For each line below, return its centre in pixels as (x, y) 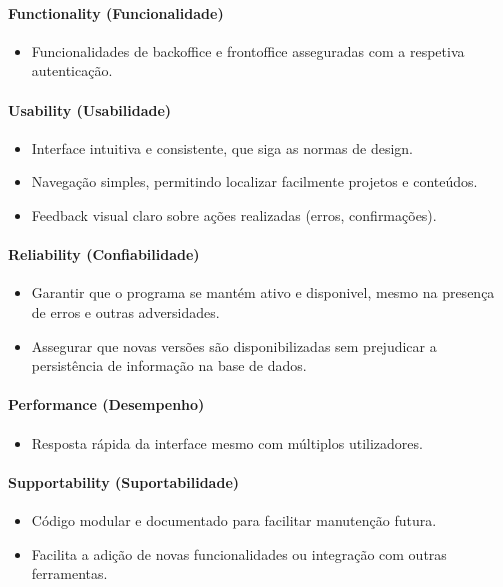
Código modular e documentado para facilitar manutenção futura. (234, 519)
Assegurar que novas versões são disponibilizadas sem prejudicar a (234, 345)
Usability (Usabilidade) (90, 109)
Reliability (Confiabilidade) (104, 254)
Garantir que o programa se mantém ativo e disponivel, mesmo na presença (263, 292)
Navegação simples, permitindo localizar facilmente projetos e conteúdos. (254, 181)
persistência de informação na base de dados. (169, 365)
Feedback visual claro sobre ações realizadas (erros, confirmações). (234, 214)
